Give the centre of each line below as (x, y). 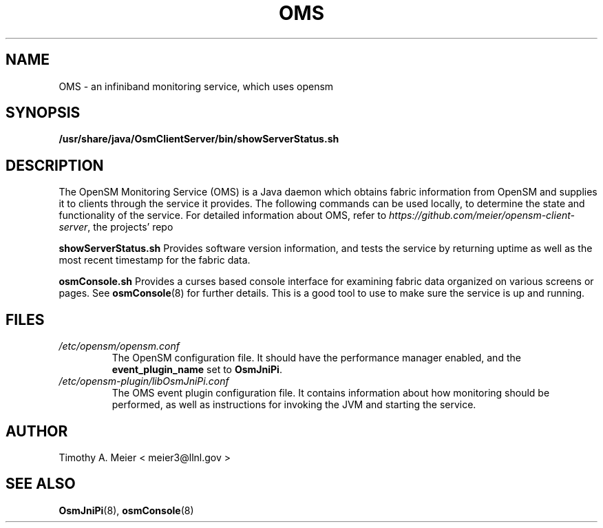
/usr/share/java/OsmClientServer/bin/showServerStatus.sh (199, 139)
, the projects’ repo (130, 227)
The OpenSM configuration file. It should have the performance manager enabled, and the (316, 358)
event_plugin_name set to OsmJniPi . (197, 370)
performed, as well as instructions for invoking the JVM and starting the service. (294, 405)
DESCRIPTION (55, 165)
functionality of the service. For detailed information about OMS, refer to (223, 215)
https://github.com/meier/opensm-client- (482, 215)
